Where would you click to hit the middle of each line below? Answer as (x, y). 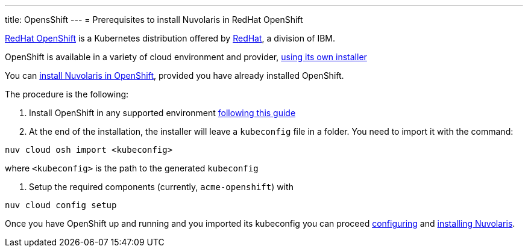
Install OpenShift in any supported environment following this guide (162, 113)
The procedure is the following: (67, 94)
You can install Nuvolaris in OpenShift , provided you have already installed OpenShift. (174, 75)
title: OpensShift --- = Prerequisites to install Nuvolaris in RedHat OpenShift (154, 20)
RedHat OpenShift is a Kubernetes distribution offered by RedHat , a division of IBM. (170, 38)
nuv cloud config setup (61, 205)
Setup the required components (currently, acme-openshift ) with (161, 187)
